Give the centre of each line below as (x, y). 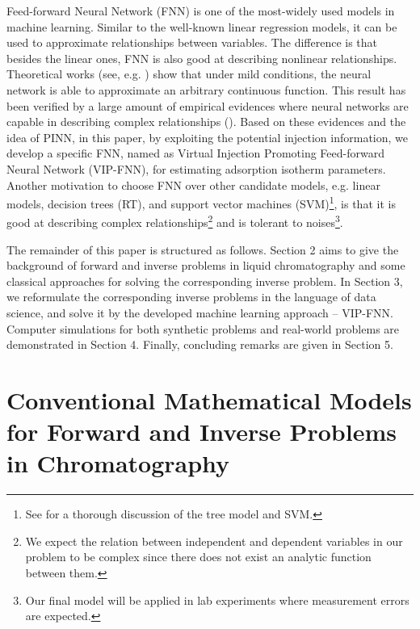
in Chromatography (118, 463)
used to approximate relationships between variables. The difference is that (192, 42)
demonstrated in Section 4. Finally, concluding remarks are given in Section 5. (200, 344)
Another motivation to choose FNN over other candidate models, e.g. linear (193, 185)
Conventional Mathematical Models (209, 399)
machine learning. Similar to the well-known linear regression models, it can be (202, 26)
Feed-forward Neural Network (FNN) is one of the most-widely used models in (201, 10)
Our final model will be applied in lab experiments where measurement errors (217, 600)
